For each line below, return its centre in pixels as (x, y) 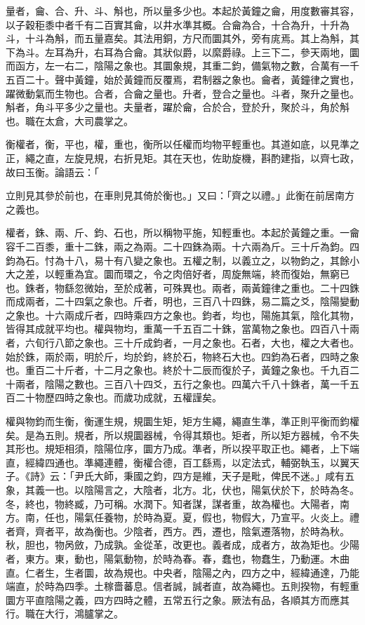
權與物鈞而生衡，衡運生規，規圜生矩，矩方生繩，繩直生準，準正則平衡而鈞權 (182, 421)
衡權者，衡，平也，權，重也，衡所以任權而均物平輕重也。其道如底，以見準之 (182, 144)
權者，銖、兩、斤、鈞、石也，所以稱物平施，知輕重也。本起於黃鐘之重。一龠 (182, 233)
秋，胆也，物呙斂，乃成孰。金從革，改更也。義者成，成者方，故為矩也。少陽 (182, 545)
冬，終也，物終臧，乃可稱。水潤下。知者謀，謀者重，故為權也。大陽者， (173, 503)
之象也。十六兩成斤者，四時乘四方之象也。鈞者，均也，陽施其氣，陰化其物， (182, 315)
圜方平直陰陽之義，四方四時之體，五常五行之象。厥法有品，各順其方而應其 (178, 599)
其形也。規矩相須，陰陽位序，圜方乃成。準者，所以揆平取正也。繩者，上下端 (182, 449)
